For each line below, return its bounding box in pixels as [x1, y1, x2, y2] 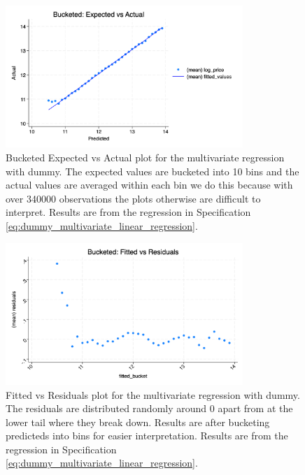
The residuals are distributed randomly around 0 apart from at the [6, 401, 293, 416]
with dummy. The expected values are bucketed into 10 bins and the [6, 163, 299, 178]
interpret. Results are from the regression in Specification [6, 205, 251, 219]
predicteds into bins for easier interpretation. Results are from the [6, 428, 288, 443]
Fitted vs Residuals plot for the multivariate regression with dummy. [6, 387, 300, 402]
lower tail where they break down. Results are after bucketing [6, 414, 270, 429]
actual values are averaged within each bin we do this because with [6, 177, 293, 192]
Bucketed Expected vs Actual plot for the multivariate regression [6, 149, 285, 164]
